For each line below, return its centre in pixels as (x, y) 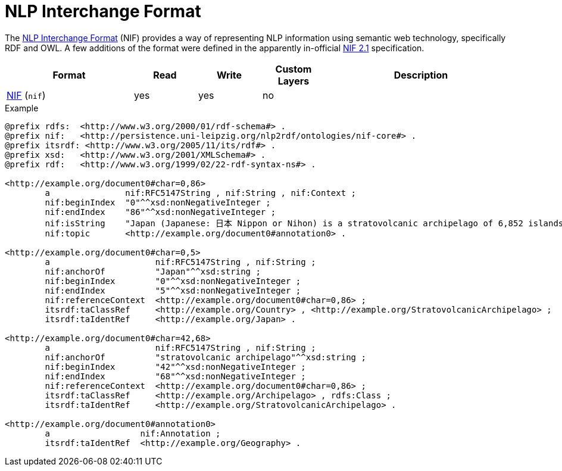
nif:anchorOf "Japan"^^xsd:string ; (153, 271)
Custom (294, 69)
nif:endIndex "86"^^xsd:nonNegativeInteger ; (160, 212)
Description (421, 75)
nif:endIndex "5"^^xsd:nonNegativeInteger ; (173, 290)
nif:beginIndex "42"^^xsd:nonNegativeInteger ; (175, 366)
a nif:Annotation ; (133, 433)
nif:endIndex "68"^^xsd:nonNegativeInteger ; (175, 376)
